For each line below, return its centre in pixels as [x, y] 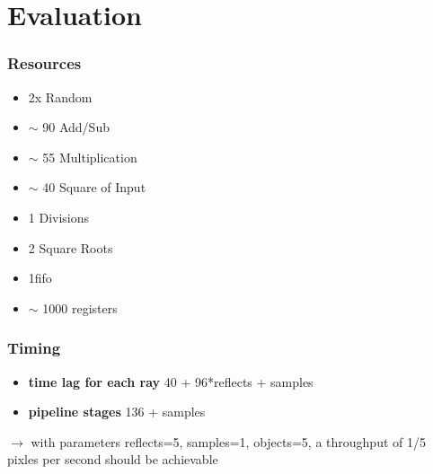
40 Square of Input [94, 187]
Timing [34, 348]
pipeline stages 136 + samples [117, 412]
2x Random [60, 97]
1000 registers [80, 307]
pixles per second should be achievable [113, 459]
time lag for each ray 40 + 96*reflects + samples [171, 381]
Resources [44, 63]
